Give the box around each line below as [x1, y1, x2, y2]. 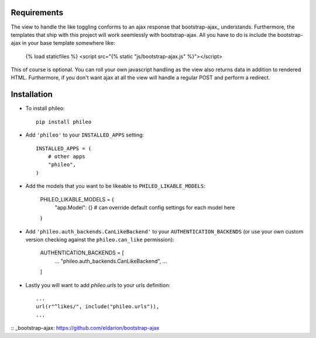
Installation [11, 89, 53, 99]
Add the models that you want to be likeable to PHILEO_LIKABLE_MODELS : [25, 183, 206, 190]
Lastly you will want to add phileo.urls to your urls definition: [25, 281, 171, 288]
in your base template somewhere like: [22, 40, 115, 47]
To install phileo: [25, 105, 65, 112]
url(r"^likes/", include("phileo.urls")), [36, 304, 160, 310]
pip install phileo [36, 119, 92, 125]
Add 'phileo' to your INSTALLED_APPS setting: [25, 131, 145, 138]
